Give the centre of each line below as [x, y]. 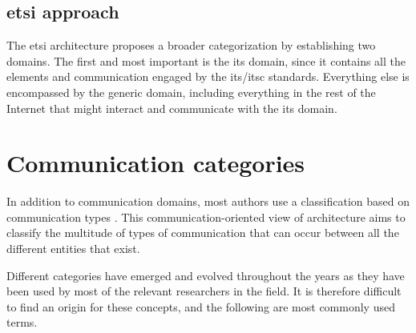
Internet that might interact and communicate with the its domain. [172, 108]
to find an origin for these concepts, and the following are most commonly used [201, 306]
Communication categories [156, 163]
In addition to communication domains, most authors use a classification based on [208, 201]
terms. [22, 322]
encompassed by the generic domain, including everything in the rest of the [191, 92]
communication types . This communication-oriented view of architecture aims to [206, 217]
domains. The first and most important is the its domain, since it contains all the [206, 60]
